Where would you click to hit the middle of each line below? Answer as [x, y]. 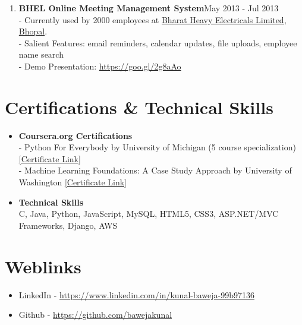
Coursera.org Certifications [75, 135]
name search [41, 54]
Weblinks [43, 266]
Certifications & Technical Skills [139, 107]
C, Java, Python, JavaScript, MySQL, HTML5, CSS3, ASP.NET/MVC [149, 214]
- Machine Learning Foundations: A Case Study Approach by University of [155, 170]
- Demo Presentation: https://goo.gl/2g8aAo [100, 66]
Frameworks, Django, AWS [68, 225]
